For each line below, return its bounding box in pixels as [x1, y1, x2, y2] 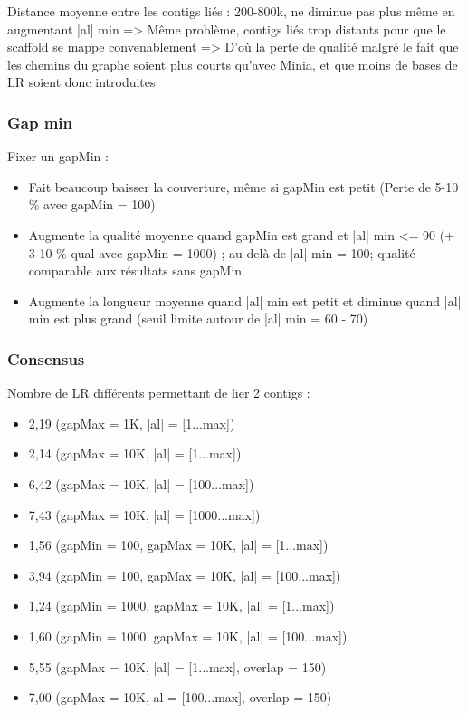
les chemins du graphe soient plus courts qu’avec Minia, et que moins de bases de [7, 54, 458, 73]
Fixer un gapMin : [7, 147, 109, 166]
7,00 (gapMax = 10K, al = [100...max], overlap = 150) [28, 688, 332, 707]
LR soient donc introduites [7, 72, 156, 92]
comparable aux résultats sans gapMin [28, 261, 243, 280]
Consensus [7, 347, 85, 370]
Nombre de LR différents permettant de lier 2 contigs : [7, 383, 310, 402]
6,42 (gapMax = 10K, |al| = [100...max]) [28, 474, 254, 493]
